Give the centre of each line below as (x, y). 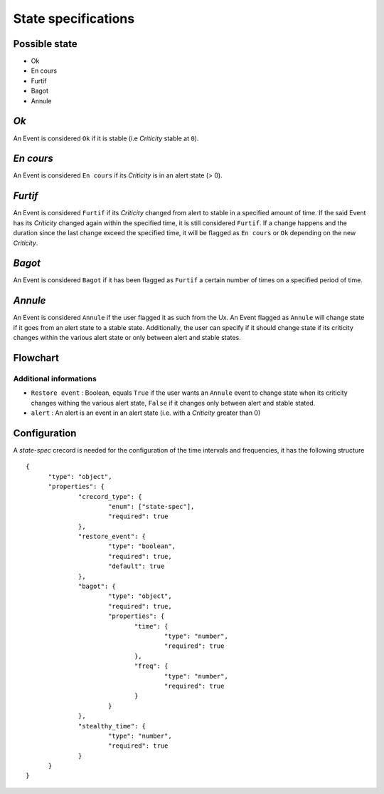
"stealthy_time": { (112, 726)
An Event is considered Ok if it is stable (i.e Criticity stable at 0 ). (106, 138)
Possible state (45, 44)
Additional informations (55, 378)
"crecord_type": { (110, 496)
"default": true (136, 566)
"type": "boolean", (142, 546)
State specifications (74, 19)
